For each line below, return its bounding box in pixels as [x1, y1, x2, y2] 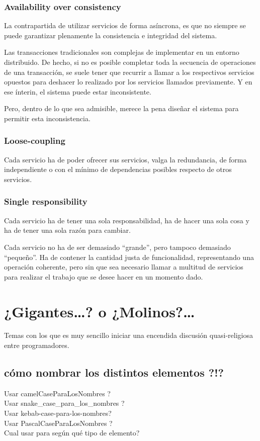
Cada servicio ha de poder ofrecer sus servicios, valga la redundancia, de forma [4, 154, 247, 164]
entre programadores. [4, 340, 69, 350]
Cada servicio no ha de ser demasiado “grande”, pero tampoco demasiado [4, 241, 231, 252]
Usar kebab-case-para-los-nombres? [4, 408, 112, 418]
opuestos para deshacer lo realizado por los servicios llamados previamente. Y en [4, 76, 252, 87]
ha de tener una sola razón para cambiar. [4, 225, 131, 235]
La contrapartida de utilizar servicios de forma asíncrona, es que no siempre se [4, 20, 246, 31]
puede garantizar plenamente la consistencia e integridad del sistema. [4, 30, 217, 40]
